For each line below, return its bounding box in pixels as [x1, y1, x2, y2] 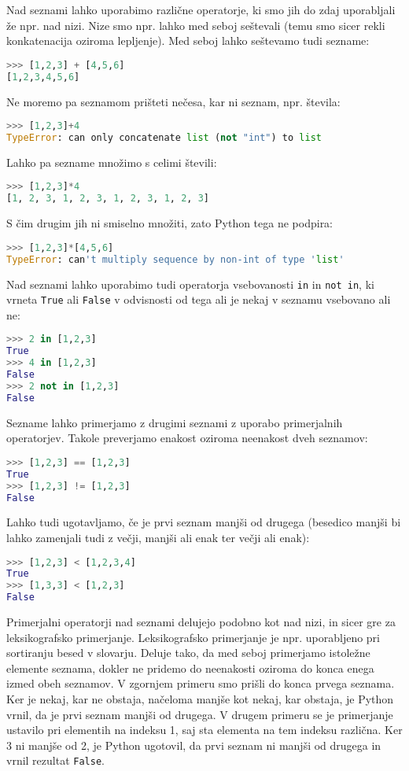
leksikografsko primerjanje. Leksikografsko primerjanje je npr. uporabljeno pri [6, 629, 380, 645]
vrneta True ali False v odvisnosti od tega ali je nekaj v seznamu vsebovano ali [6, 291, 391, 308]
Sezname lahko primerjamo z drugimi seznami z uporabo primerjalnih [6, 414, 343, 430]
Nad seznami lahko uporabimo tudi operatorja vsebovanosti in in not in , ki [6, 275, 374, 292]
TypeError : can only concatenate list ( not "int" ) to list [6, 132, 322, 143]
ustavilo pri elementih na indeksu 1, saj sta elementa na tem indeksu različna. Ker [6, 721, 403, 738]
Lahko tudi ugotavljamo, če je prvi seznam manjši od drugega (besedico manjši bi [6, 514, 401, 530]
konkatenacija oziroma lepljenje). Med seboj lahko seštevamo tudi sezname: [6, 32, 370, 49]
